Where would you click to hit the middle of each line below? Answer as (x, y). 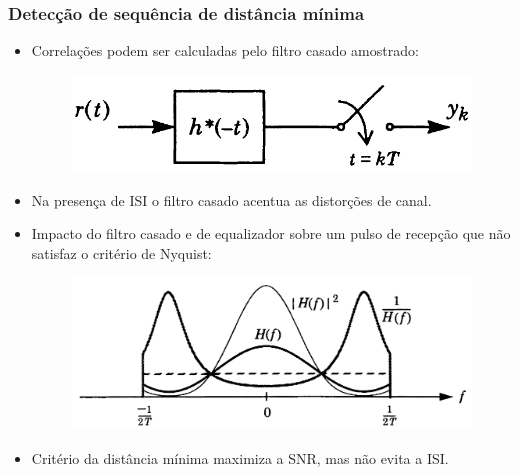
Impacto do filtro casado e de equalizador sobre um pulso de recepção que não (271, 233)
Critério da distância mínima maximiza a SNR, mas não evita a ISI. (240, 458)
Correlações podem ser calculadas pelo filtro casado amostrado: (225, 50)
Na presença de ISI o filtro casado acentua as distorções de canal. (231, 199)
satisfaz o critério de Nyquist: (121, 253)
